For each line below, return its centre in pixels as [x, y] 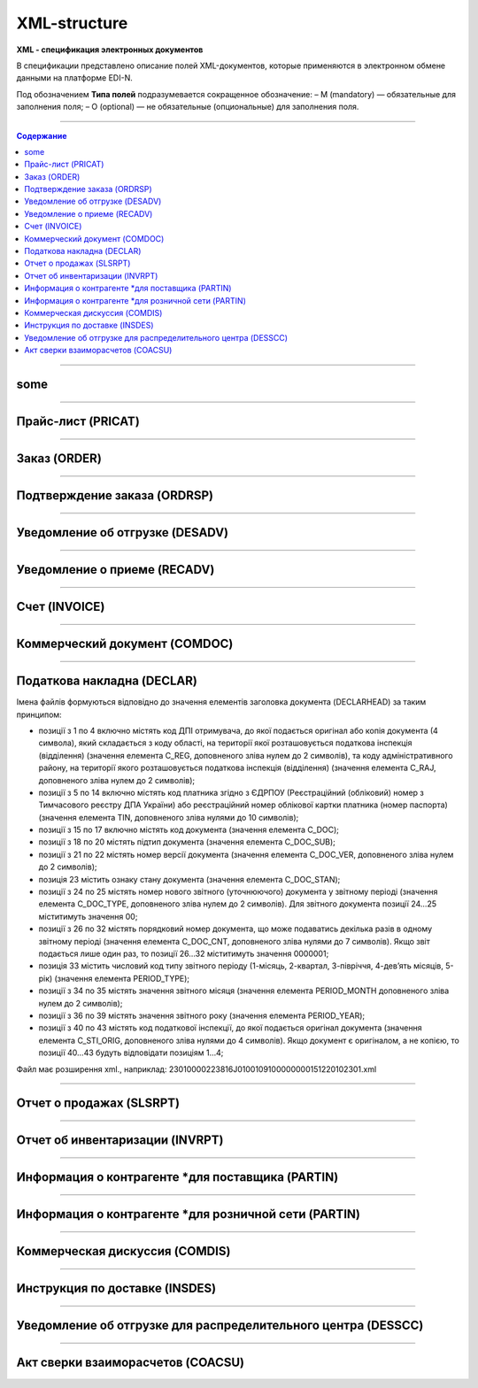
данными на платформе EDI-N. [74, 78]
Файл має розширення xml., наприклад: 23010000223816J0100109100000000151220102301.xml [197, 1069]
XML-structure [72, 23]
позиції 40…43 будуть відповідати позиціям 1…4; [131, 1053]
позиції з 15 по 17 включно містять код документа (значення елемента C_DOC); [189, 830]
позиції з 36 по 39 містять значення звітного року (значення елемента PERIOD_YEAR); [202, 1015]
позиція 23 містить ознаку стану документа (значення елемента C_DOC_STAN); [189, 879]
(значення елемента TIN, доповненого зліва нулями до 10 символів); [169, 817]
